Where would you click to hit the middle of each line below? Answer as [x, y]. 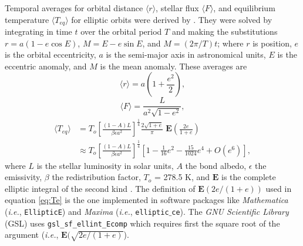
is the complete [249, 177]
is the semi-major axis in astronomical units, [186, 54]
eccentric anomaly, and [46, 66]
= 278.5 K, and [182, 177]
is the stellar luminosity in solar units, [105, 165]
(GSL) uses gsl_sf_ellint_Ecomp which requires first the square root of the [142, 223]
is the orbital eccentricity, [51, 54]
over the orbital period [121, 31]
